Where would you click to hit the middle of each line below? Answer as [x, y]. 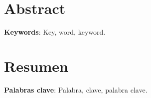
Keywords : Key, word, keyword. [55, 32]
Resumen [36, 66]
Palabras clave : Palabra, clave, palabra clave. [76, 89]
